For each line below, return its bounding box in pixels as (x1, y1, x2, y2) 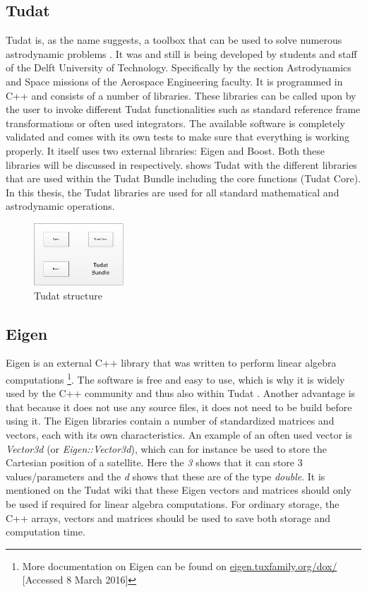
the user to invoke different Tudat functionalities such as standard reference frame (6, 102, 361, 117)
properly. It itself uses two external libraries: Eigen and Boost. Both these (6, 143, 325, 158)
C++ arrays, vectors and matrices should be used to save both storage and (6, 510, 330, 525)
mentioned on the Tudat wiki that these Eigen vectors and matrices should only (6, 483, 351, 497)
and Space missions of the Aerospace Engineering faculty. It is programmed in (6, 73, 343, 88)
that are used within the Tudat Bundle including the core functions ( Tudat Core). (6, 171, 361, 186)
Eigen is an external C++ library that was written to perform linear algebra (6, 355, 337, 370)
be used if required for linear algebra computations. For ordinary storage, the (6, 496, 339, 511)
